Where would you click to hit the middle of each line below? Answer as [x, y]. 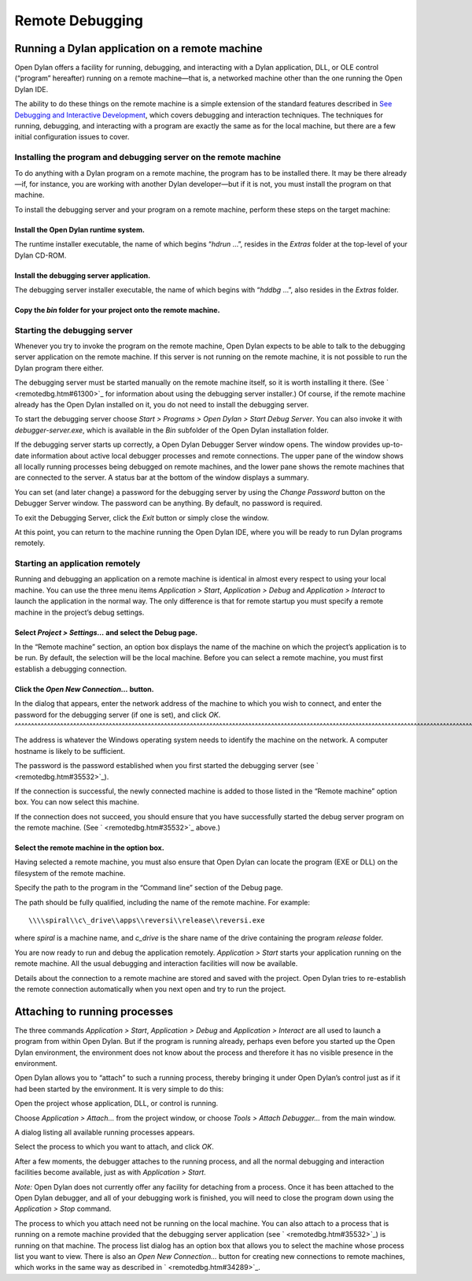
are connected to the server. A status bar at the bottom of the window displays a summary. [162, 477]
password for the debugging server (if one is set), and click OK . [118, 715]
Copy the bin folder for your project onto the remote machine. [117, 310]
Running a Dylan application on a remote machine [138, 48]
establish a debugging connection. [71, 669]
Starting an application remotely [77, 563]
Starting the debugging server [74, 330]
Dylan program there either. [59, 368]
